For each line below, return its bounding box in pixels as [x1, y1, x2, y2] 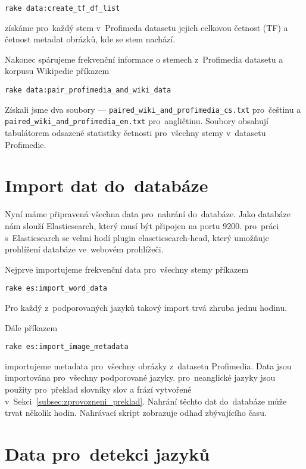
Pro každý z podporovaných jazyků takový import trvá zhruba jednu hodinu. [5, 301, 288, 313]
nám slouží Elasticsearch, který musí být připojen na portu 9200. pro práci [5, 219, 279, 232]
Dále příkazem [5, 321, 58, 334]
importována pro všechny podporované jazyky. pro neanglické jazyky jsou [5, 371, 276, 384]
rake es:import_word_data [5, 284, 107, 293]
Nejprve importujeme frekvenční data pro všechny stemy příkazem [5, 263, 249, 275]
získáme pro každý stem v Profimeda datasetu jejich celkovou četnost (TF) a [5, 21, 288, 33]
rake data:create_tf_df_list [5, 4, 120, 13]
